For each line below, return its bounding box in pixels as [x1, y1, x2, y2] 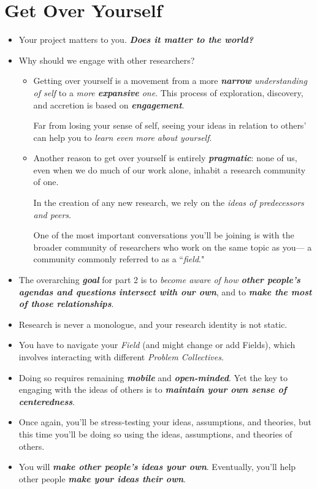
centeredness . [18, 395, 75, 408]
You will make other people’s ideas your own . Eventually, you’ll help [18, 460, 296, 473]
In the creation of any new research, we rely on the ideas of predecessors [33, 196, 304, 209]
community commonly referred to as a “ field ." [33, 252, 205, 265]
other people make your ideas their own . [18, 472, 186, 485]
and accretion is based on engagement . [33, 98, 185, 111]
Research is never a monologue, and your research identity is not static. [18, 317, 288, 330]
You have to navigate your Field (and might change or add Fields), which [18, 338, 296, 351]
